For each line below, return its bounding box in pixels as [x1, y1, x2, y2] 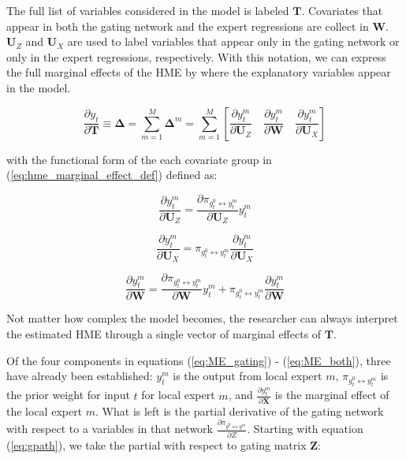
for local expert [141, 386, 215, 403]
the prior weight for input [6, 386, 130, 403]
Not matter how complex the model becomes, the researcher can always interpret [6, 310, 398, 327]
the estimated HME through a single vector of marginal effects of [6, 326, 322, 342]
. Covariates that [301, 2, 383, 18]
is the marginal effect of [274, 386, 389, 403]
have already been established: [6, 368, 153, 384]
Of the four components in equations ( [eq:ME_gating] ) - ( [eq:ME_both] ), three [6, 352, 391, 368]
